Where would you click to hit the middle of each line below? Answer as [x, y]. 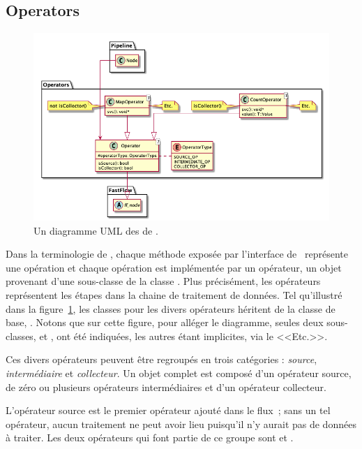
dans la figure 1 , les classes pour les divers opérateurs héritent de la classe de [171, 308]
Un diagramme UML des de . [96, 230]
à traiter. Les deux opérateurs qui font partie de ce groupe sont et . [150, 437]
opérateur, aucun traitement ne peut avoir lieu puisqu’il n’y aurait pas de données [181, 424]
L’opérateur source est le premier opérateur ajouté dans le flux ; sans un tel [168, 410]
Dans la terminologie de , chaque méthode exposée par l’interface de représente [177, 254]
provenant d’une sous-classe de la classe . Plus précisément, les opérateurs [163, 281]
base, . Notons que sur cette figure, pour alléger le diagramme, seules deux [165, 322]
